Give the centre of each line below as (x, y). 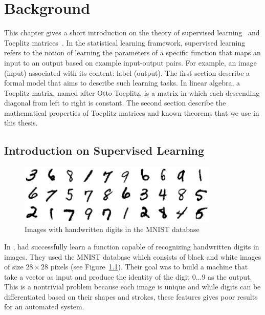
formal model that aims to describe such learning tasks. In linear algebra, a (122, 83)
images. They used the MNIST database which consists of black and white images (133, 256)
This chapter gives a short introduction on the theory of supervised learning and (132, 33)
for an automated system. (44, 307)
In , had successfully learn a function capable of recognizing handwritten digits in (132, 246)
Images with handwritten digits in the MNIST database (112, 229)
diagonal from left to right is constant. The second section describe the (115, 103)
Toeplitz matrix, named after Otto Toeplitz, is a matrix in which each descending (132, 92)
